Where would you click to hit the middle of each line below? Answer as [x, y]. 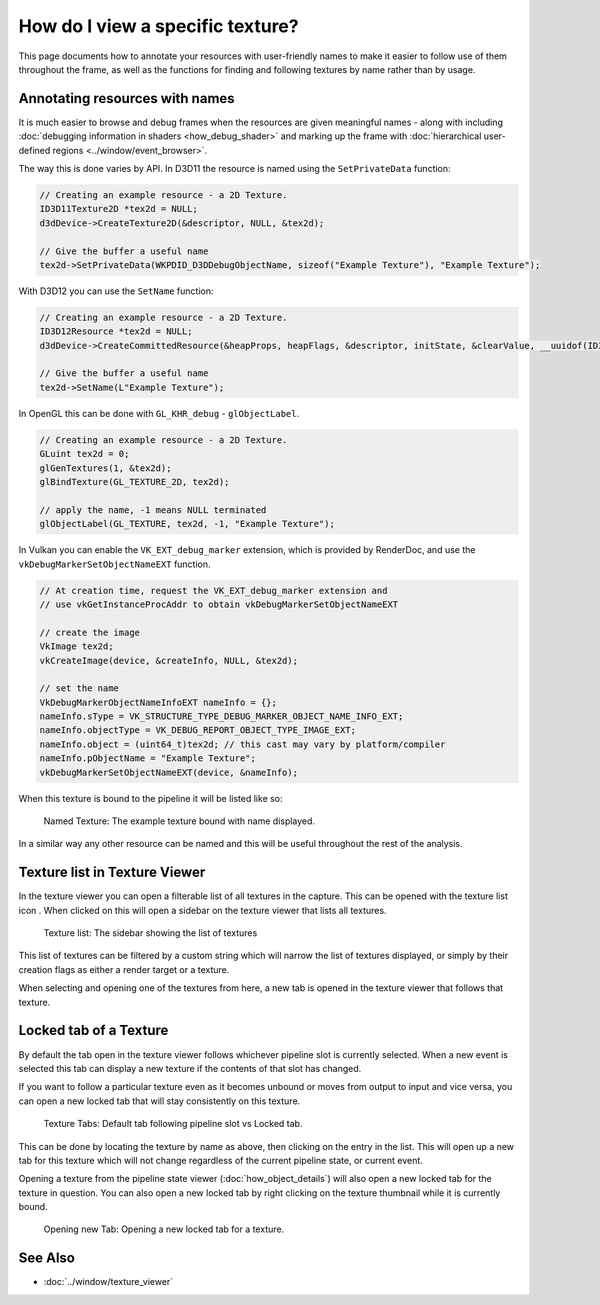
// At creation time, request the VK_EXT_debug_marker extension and [213, 590]
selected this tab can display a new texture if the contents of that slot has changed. [190, 1068]
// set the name [79, 688]
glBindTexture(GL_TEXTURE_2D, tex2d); [134, 482]
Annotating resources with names [126, 98]
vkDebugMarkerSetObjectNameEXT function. [114, 564]
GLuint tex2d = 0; [84, 454]
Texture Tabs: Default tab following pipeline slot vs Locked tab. [173, 1124]
